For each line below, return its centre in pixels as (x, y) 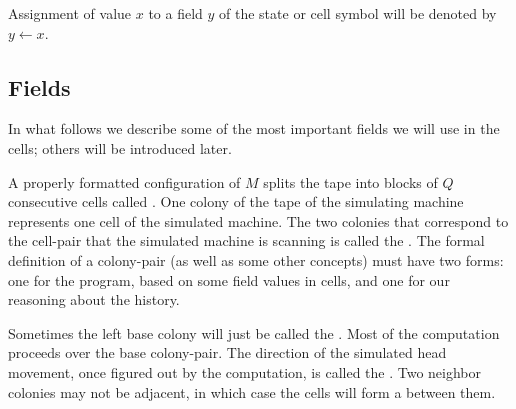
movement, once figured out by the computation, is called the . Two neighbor (245, 371)
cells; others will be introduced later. (120, 147)
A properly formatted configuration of (124, 181)
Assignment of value (70, 13)
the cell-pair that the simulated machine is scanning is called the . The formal (246, 240)
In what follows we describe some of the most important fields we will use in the (254, 128)
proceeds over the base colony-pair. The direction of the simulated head (227, 352)
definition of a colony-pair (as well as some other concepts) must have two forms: (256, 259)
